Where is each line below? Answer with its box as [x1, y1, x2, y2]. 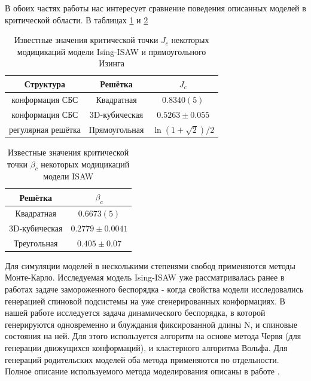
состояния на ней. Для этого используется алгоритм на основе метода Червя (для [5, 330, 301, 342]
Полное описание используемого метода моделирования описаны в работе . [5, 365, 280, 377]
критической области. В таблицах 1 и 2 [5, 13, 148, 26]
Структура [24, 77, 65, 90]
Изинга [99, 57, 124, 69]
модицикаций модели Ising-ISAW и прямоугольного [17, 45, 206, 57]
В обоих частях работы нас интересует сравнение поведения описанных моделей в [5, 2, 306, 14]
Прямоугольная [89, 123, 144, 135]
